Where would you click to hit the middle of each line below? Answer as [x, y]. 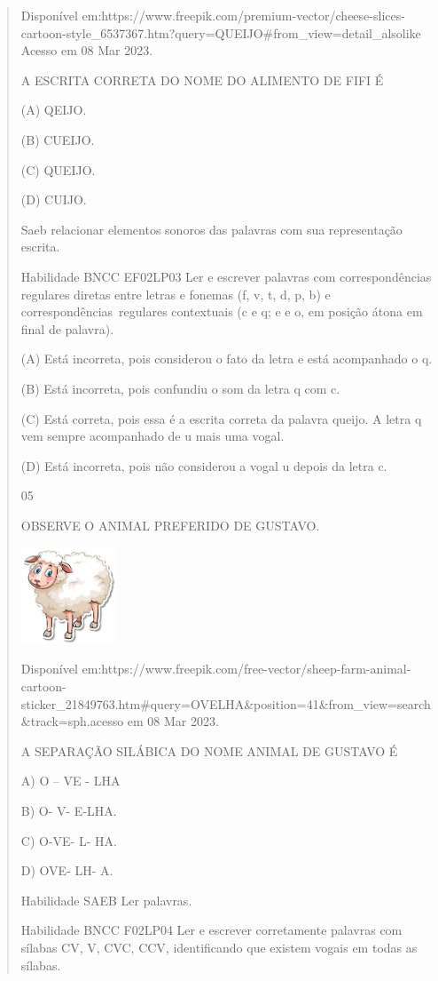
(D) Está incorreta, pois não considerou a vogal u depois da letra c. [204, 465]
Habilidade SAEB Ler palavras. [106, 900]
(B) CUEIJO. [58, 139]
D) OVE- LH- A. [67, 870]
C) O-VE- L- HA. [69, 840]
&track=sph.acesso [72, 721]
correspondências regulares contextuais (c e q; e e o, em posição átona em [222, 311]
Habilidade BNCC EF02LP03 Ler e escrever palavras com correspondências [226, 276]
